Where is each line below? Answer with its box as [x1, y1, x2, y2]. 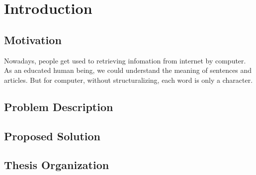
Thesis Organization [4, 157, 109, 173]
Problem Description [4, 99, 113, 114]
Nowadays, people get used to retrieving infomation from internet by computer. [4, 55, 246, 65]
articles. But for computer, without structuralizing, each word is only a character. [4, 74, 253, 85]
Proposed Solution [4, 128, 100, 143]
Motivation [4, 32, 62, 47]
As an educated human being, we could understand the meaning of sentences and [4, 65, 252, 75]
